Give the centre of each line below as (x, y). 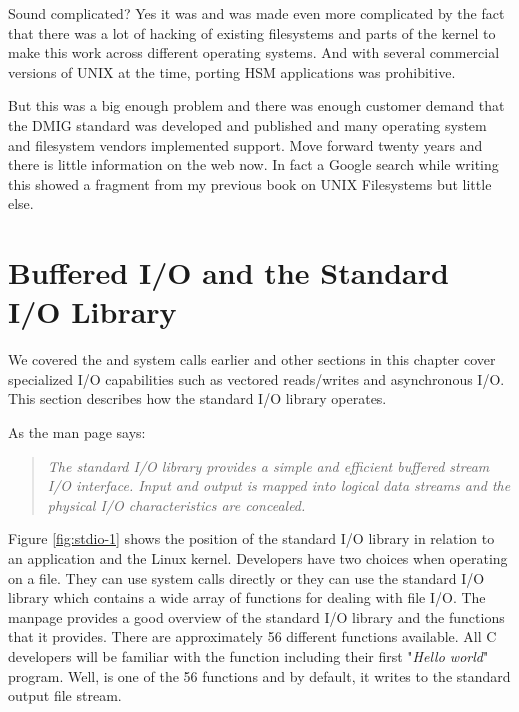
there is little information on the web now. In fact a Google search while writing (253, 164)
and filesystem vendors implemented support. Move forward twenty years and (245, 144)
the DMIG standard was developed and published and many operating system (247, 124)
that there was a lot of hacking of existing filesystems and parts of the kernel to (252, 32)
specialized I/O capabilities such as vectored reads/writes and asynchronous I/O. (256, 378)
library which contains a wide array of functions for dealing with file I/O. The (247, 597)
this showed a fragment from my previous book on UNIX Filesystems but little (250, 183)
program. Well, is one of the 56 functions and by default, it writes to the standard (259, 675)
